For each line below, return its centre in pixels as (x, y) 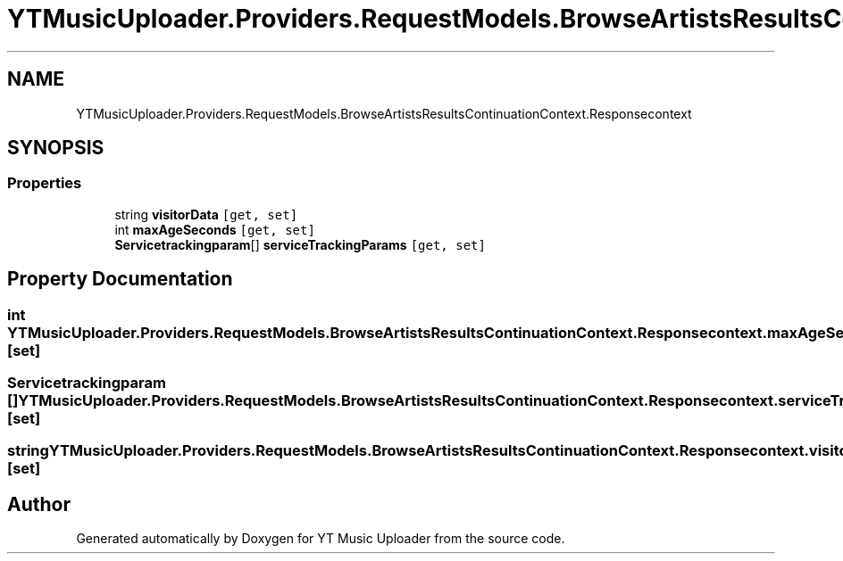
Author (39, 504)
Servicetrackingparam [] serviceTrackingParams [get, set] (300, 244)
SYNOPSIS (56, 148)
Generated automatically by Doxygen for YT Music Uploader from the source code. (321, 539)
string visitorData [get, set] (206, 214)
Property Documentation (120, 279)
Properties (45, 183)
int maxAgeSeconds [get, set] (215, 229)
